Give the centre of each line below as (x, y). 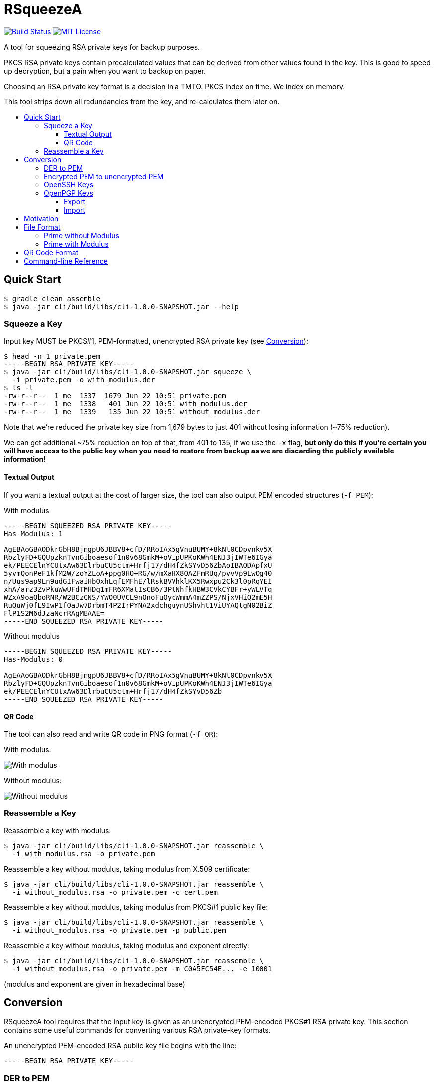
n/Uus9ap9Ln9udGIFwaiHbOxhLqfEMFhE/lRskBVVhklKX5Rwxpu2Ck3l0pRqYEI (138, 581)
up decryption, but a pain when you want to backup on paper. (105, 71)
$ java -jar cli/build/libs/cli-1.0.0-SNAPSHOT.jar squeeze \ (128, 372)
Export (75, 201)
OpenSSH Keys (69, 184)
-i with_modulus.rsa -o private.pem (84, 854)
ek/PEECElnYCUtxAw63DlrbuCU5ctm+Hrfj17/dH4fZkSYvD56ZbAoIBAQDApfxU (138, 565)
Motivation (41, 218)
